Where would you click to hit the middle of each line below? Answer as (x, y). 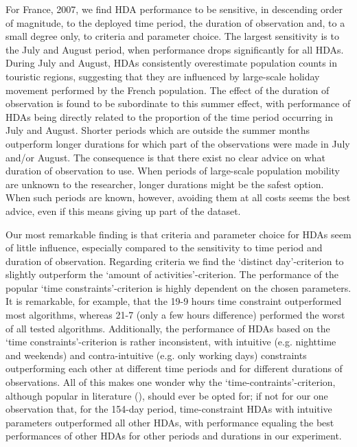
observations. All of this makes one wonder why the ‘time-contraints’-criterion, (171, 382)
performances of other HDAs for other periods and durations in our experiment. (174, 436)
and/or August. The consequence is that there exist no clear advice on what (165, 157)
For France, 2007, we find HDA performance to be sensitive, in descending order (174, 9)
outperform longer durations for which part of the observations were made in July (178, 143)
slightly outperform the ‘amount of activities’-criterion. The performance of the (172, 274)
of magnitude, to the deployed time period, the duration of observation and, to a (175, 22)
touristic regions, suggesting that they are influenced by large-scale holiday (163, 76)
